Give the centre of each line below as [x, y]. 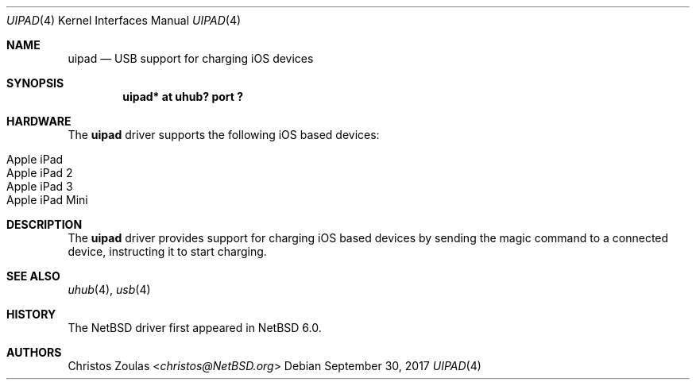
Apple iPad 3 [40, 186]
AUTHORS [34, 352]
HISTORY [31, 314]
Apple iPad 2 [40, 173]
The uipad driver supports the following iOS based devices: [224, 135]
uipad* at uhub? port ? [183, 96]
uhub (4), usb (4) [109, 289]
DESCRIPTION [44, 224]
